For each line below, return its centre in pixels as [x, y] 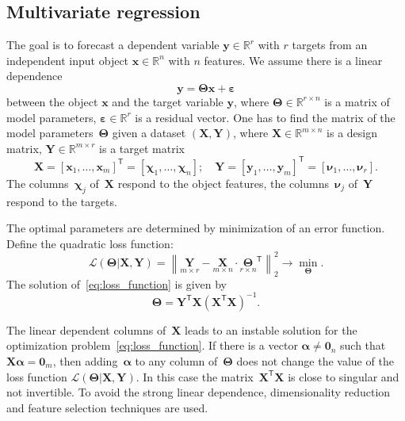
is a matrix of [357, 101]
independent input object [68, 60]
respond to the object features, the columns [223, 183]
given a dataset [149, 133]
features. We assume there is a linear [293, 60]
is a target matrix [142, 148]
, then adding [85, 361]
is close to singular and [344, 376]
